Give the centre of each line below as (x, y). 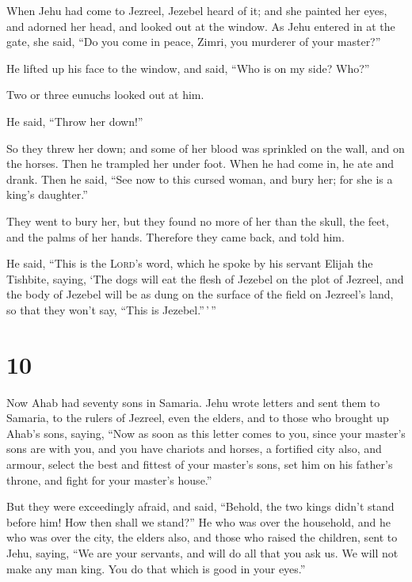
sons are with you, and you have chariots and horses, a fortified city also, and (194, 449)
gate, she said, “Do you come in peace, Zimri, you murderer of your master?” (194, 42)
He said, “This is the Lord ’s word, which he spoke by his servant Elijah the (190, 263)
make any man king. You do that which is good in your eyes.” (156, 568)
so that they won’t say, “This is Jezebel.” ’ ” (111, 309)
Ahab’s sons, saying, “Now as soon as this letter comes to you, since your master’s (206, 433)
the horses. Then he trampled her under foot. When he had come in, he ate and (200, 164)
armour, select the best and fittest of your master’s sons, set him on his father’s (200, 464)
